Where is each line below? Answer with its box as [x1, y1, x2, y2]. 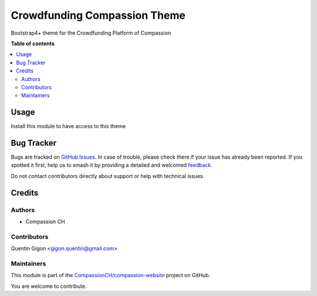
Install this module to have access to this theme [11, 123, 126, 130]
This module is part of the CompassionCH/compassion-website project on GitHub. [11, 272, 211, 279]
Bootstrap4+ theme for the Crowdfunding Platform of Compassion [11, 29, 171, 36]
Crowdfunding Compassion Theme [11, 9, 186, 22]
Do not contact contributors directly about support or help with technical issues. [11, 172, 205, 179]
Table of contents [11, 40, 55, 47]
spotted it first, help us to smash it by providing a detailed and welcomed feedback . [11, 162, 213, 169]
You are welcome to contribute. [11, 282, 87, 290]
